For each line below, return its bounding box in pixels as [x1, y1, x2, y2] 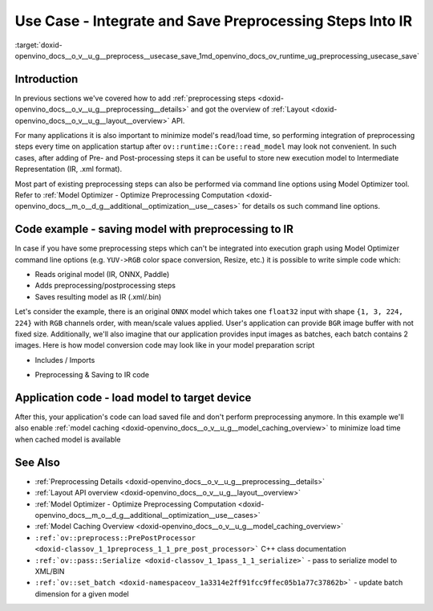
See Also [14, 455, 60, 469]
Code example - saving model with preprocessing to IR [14, 222, 294, 236]
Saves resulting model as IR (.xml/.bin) [34, 291, 162, 301]
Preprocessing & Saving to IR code [34, 370, 150, 380]
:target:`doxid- [14, 40, 63, 50]
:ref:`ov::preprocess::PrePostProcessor [34, 533, 196, 542]
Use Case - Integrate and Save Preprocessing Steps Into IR [14, 12, 413, 30]
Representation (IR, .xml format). [14, 165, 123, 174]
